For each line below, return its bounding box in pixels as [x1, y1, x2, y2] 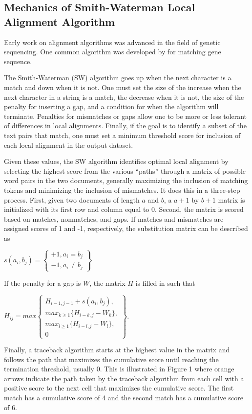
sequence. [4, 56, 32, 66]
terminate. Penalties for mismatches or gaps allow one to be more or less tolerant [4, 111, 247, 121]
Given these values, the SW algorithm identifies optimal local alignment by [4, 156, 229, 166]
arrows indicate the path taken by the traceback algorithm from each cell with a [4, 373, 244, 383]
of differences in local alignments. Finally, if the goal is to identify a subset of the [4, 120, 247, 131]
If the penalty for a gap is [4, 277, 81, 288]
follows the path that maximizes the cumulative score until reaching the [4, 354, 219, 364]
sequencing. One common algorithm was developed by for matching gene [4, 46, 221, 57]
